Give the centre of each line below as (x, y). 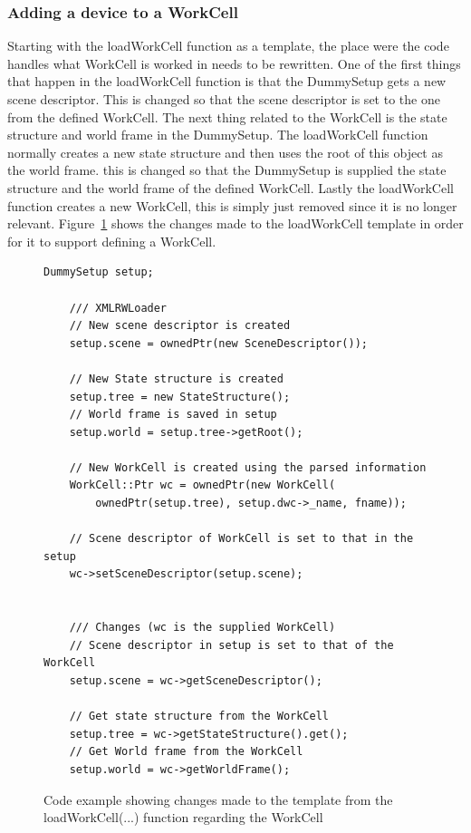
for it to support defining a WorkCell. (112, 241)
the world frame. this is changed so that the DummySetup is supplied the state (227, 170)
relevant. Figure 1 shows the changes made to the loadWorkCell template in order (235, 223)
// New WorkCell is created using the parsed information (248, 467)
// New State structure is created (176, 378)
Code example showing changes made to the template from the (218, 799)
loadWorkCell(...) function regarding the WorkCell (183, 817)
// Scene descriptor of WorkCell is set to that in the (241, 539)
